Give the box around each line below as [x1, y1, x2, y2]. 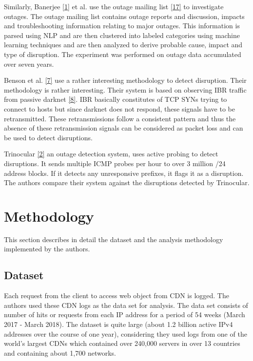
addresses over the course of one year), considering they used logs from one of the [4, 328, 247, 339]
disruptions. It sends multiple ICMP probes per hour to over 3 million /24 [4, 158, 226, 168]
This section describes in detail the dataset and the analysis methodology [4, 234, 223, 244]
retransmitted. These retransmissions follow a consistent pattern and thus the [4, 113, 236, 123]
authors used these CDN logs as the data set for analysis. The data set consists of [4, 300, 248, 310]
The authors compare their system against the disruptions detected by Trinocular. [4, 177, 250, 188]
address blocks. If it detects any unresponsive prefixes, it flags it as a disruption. [4, 168, 244, 178]
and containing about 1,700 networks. [4, 347, 116, 358]
